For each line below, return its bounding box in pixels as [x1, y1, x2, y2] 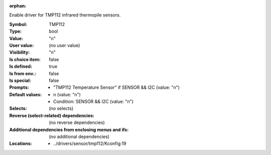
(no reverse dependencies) [49, 119, 105, 125]
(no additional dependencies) [49, 133, 110, 140]
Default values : [9, 91, 42, 97]
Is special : [9, 77, 31, 83]
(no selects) [49, 105, 74, 111]
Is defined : [9, 63, 33, 70]
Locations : [9, 140, 32, 146]
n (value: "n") [53, 91, 81, 97]
